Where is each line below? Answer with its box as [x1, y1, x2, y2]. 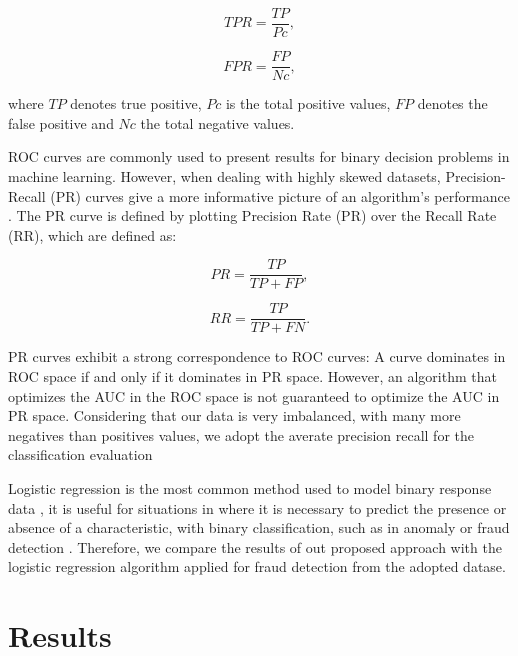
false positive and [8, 112, 114, 133]
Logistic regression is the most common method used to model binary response [8, 477, 492, 498]
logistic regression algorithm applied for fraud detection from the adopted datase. [8, 556, 506, 577]
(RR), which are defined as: [8, 224, 177, 245]
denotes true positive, [70, 93, 202, 114]
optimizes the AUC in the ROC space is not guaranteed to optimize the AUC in [8, 385, 500, 406]
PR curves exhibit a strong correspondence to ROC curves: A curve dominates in [8, 346, 506, 367]
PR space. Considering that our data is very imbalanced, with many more [8, 405, 461, 426]
